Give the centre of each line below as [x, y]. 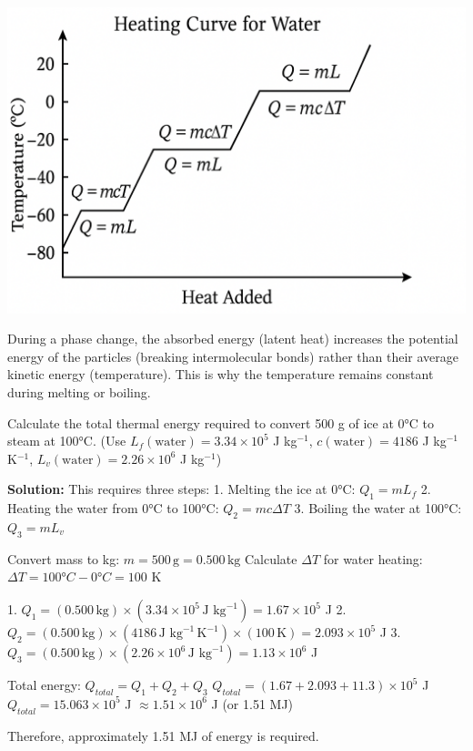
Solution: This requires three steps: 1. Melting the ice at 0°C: [181, 489]
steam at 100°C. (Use [67, 441]
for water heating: [373, 558]
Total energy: [44, 684]
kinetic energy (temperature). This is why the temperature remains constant [221, 374]
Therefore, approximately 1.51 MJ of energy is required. [163, 735]
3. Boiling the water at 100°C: [378, 508]
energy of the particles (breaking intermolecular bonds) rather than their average [233, 356]
